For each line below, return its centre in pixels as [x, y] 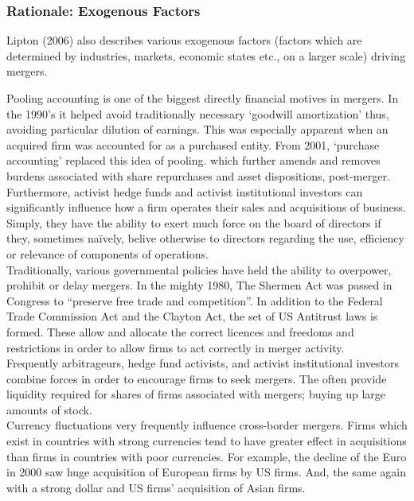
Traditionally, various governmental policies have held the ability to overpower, [199, 269]
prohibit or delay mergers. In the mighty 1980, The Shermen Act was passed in [199, 285]
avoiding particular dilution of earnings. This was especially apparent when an [197, 129]
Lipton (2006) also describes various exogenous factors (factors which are [184, 40]
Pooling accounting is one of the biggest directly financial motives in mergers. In [203, 98]
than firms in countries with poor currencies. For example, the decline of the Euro [207, 456]
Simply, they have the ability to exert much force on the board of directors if [194, 222]
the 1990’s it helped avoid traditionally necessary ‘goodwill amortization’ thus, [198, 113]
